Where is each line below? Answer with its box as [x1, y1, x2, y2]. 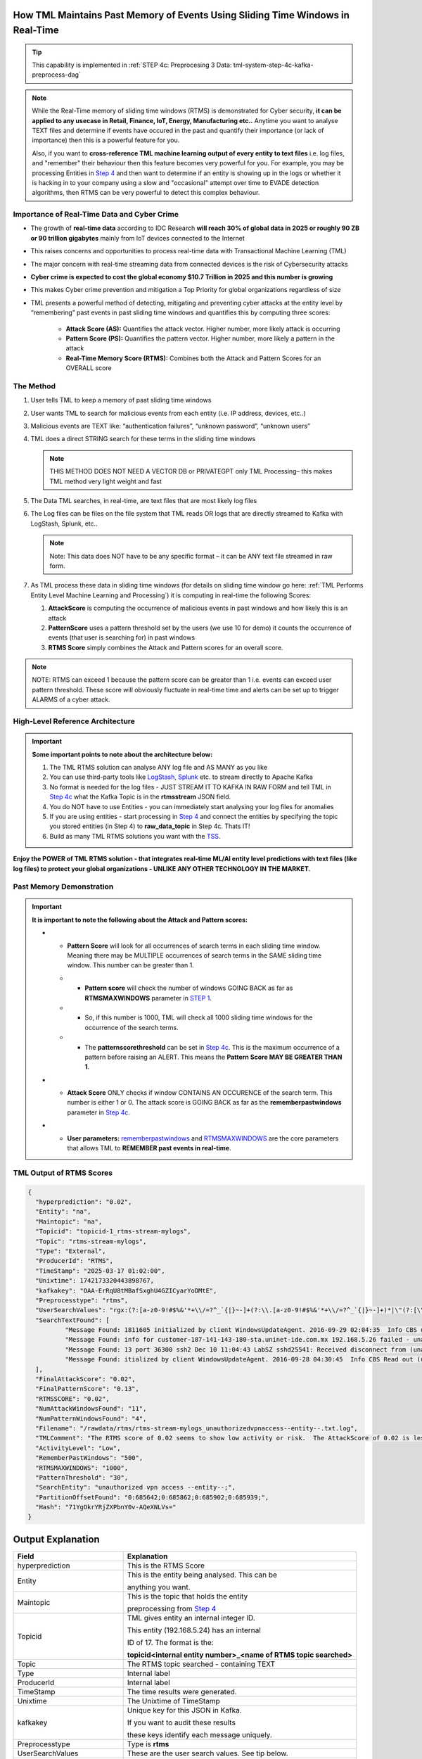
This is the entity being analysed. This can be [127, 1570, 278, 1580]
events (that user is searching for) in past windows [48, 633, 196, 642]
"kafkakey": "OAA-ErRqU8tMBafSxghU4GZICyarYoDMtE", [35, 1286, 217, 1295]
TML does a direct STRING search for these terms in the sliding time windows [30, 435, 256, 443]
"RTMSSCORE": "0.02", [35, 1395, 110, 1403]
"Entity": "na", [35, 1207, 91, 1216]
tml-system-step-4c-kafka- [233, 61, 314, 69]
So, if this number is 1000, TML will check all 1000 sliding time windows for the [84, 1013, 313, 1022]
